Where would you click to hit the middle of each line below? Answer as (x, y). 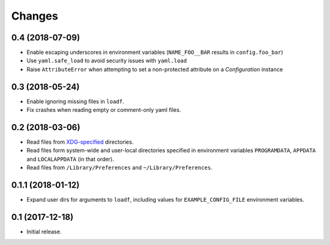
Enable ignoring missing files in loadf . (75, 101)
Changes (35, 16)
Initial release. (44, 232)
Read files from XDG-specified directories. (80, 142)
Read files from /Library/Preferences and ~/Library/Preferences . (119, 167)
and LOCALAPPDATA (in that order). (70, 159)
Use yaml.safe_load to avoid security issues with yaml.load (107, 60)
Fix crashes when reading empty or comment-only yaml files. (104, 110)
